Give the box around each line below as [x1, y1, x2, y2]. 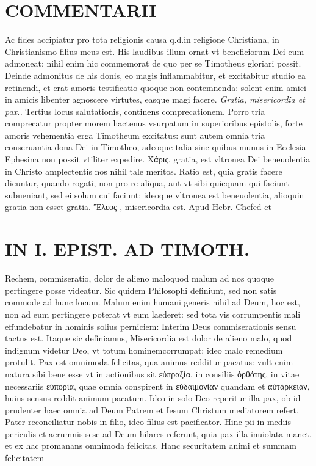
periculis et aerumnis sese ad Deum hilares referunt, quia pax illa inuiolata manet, [5, 427, 312, 440]
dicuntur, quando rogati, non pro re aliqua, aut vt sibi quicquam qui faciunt [5, 177, 289, 189]
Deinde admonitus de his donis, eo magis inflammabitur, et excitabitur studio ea [5, 68, 306, 81]
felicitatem [5, 451, 45, 464]
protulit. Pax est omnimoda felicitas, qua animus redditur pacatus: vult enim [5, 355, 293, 368]
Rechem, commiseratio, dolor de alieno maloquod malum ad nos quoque [5, 272, 275, 285]
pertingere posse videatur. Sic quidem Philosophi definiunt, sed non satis [5, 283, 277, 296]
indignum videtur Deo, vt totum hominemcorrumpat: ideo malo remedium [5, 343, 283, 356]
